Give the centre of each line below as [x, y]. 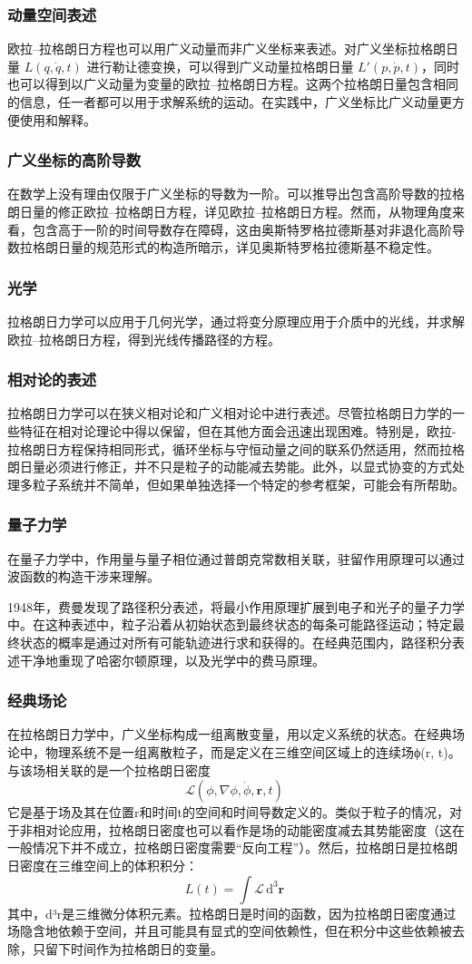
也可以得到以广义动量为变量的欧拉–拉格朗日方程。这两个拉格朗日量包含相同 [233, 84]
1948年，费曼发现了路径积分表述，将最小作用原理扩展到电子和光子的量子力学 [236, 606]
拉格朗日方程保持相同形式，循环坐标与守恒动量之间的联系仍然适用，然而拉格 [236, 448]
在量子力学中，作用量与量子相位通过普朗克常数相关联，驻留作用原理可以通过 [236, 558]
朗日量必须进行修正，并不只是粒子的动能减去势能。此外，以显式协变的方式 [230, 467]
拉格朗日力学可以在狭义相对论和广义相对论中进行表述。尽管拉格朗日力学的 [230, 413]
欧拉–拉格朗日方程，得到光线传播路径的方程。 [144, 339]
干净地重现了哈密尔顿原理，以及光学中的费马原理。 [172, 660]
